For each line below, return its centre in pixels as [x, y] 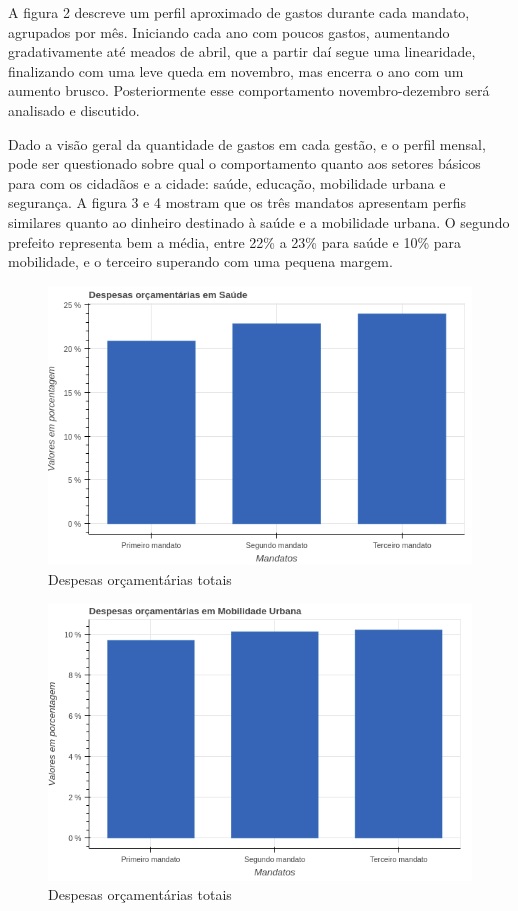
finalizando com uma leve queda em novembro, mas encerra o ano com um [236, 70]
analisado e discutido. [74, 109]
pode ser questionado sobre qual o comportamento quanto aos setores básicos [244, 163]
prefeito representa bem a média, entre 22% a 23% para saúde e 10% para [234, 241]
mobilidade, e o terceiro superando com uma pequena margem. [200, 261]
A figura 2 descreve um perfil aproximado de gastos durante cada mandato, [239, 12]
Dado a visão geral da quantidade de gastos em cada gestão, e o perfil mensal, [247, 143]
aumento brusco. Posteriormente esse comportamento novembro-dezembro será [249, 90]
